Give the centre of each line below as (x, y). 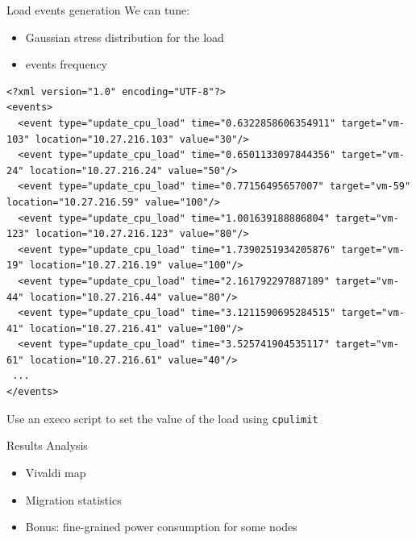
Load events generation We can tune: (98, 10)
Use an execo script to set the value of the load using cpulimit (162, 418)
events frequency (67, 64)
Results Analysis (47, 445)
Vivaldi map (56, 472)
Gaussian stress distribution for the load (125, 37)
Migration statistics (73, 499)
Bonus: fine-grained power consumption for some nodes (161, 527)
